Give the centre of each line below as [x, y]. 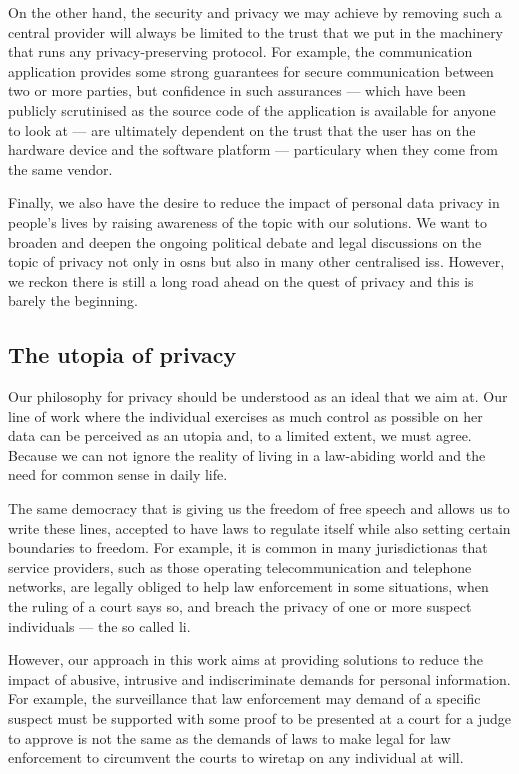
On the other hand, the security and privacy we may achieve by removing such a [255, 12]
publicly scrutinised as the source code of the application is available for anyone [252, 109]
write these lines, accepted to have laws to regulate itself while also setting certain [259, 527]
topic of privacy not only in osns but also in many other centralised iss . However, [256, 261]
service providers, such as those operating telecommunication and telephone [240, 566]
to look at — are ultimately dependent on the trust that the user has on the [242, 129]
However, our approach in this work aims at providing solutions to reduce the [245, 659]
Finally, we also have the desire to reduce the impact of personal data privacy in [254, 202]
